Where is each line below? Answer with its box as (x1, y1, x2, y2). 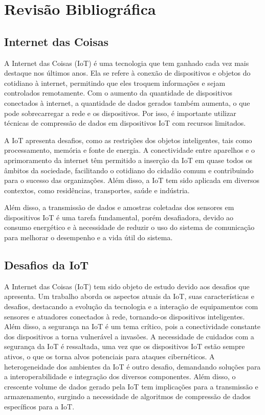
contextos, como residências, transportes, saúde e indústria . (4, 185, 190, 195)
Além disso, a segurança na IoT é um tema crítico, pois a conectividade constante (4, 321, 260, 332)
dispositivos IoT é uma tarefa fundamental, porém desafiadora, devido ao (4, 212, 234, 222)
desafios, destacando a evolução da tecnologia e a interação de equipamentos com (4, 301, 258, 312)
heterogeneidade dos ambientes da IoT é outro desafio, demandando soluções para (4, 361, 261, 372)
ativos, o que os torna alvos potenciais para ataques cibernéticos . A (4, 351, 215, 362)
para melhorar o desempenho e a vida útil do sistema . (4, 232, 173, 243)
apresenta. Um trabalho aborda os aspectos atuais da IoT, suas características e (4, 291, 254, 302)
